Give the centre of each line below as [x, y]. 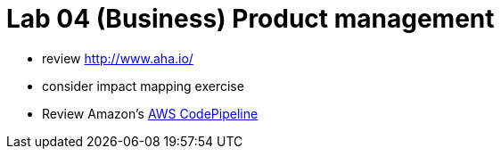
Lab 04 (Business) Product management [250, 19]
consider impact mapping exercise [143, 86]
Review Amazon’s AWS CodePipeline [150, 113]
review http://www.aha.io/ [118, 58]
